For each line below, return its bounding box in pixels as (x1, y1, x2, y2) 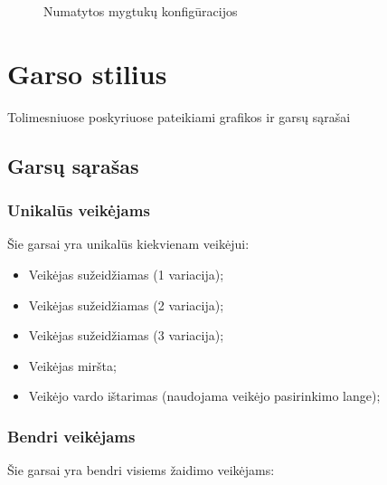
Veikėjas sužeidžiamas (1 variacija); (28, 264, 224, 283)
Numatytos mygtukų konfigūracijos (43, 2, 238, 20)
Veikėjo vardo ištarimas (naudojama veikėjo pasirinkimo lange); (28, 386, 381, 405)
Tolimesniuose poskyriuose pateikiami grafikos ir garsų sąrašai (7, 107, 351, 126)
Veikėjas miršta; (28, 356, 117, 375)
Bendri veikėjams (7, 424, 136, 447)
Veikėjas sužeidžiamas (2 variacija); (28, 295, 224, 314)
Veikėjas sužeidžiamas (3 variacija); (28, 326, 224, 345)
